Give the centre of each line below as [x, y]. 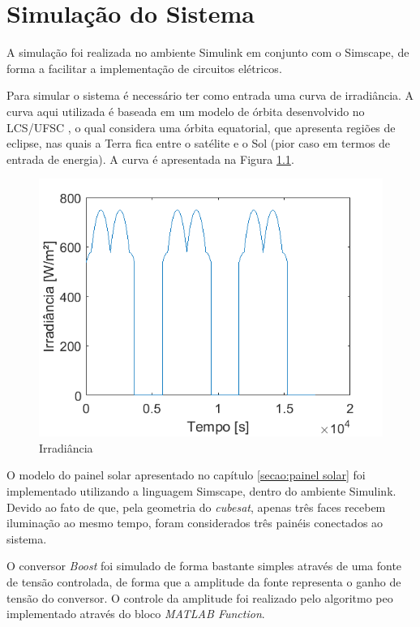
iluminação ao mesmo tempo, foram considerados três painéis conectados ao [195, 523]
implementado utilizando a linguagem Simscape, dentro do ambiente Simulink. [201, 491]
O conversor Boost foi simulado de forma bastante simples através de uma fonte [204, 566]
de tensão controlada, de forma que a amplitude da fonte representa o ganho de [204, 582]
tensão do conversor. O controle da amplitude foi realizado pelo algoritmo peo [200, 597]
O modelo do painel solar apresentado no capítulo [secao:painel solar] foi [186, 475]
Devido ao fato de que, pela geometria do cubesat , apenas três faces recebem [196, 507]
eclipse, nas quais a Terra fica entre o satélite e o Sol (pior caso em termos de [199, 143]
